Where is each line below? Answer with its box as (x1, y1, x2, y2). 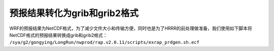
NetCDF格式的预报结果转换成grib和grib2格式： (9, 32, 108, 38)
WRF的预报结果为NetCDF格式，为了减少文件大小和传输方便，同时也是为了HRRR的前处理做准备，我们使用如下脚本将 (9, 25, 252, 31)
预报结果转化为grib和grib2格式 (9, 8, 139, 19)
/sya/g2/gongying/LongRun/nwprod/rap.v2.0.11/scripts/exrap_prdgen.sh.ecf (9, 39, 200, 45)
